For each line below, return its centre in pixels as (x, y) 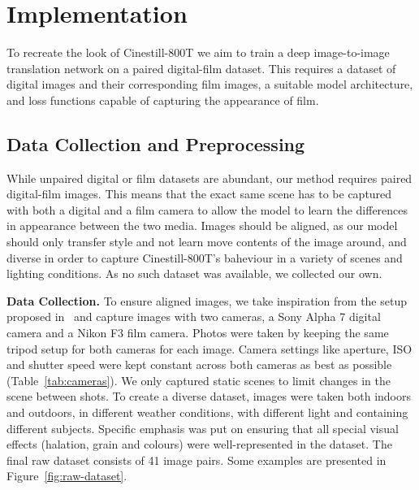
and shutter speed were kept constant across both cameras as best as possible (199, 364)
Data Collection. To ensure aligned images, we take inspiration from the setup (207, 300)
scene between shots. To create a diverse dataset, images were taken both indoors (209, 396)
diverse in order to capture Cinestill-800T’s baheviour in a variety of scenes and (205, 257)
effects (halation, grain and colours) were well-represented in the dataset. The (199, 444)
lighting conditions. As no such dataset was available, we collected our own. (194, 273)
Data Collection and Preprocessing (156, 143)
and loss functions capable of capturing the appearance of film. (163, 100)
